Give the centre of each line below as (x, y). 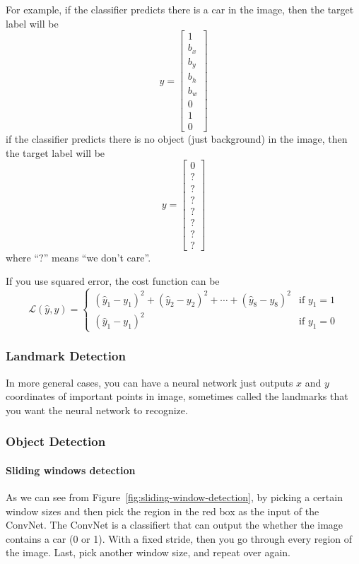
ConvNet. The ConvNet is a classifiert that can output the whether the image (175, 525)
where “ (23, 257)
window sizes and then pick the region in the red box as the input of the (163, 511)
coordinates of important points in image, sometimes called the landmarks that (177, 396)
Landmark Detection (66, 356)
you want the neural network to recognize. (97, 410)
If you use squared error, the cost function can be (113, 281)
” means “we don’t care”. (97, 257)
